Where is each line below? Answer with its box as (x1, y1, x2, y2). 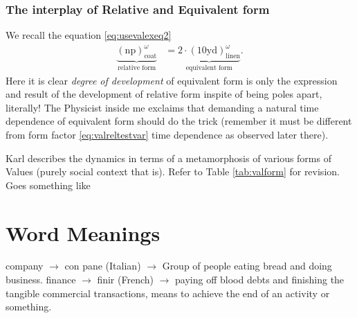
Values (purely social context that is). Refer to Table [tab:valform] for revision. (6, 164, 340, 179)
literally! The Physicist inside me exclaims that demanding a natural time (6, 100, 319, 114)
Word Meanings (6, 218, 161, 247)
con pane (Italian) (64, 258, 141, 273)
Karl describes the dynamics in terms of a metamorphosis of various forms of (6, 150, 331, 165)
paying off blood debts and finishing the (175, 272, 345, 287)
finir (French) (97, 272, 154, 287)
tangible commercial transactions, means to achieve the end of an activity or (6, 285, 330, 300)
